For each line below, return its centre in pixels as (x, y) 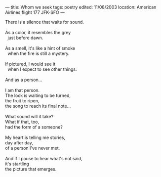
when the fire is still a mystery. (38, 53)
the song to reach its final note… (38, 106)
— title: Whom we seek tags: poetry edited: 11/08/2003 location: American (81, 7)
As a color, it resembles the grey (38, 32)
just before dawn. (25, 38)
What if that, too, (22, 122)
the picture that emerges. (31, 169)
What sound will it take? (29, 116)
